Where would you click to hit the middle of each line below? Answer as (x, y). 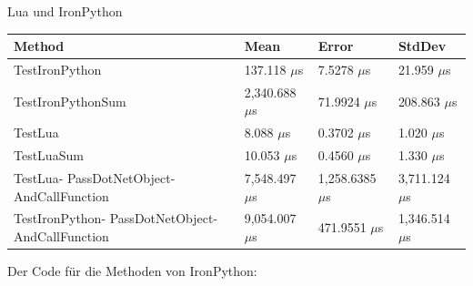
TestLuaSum (49, 155)
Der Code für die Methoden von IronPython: (132, 271)
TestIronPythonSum (70, 101)
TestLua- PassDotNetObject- (95, 177)
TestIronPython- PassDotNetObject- (116, 218)
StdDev (422, 46)
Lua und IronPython (65, 11)
